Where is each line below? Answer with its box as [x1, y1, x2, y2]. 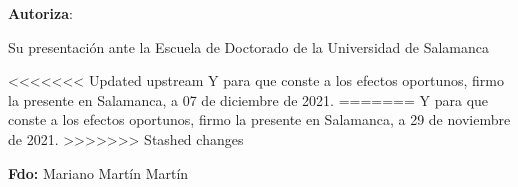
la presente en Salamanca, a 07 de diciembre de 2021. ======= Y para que [8, 89, 489, 110]
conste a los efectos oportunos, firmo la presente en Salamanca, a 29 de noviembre [8, 109, 511, 130]
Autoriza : [8, 3, 73, 23]
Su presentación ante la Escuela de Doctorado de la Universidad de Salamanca [8, 36, 490, 57]
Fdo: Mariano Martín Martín [8, 162, 189, 183]
